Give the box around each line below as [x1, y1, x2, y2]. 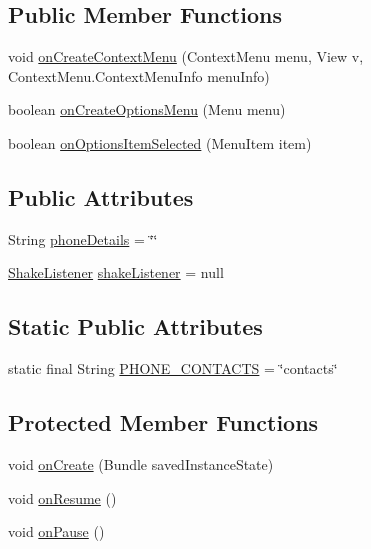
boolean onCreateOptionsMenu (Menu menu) [8, 99, 286, 120]
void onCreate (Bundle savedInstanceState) [8, 453, 274, 474]
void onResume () [8, 487, 117, 508]
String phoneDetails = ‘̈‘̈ [8, 228, 158, 249]
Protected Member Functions [8, 407, 319, 438]
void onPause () [8, 521, 105, 542]
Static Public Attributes [8, 311, 263, 342]
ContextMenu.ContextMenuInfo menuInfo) [8, 65, 270, 86]
